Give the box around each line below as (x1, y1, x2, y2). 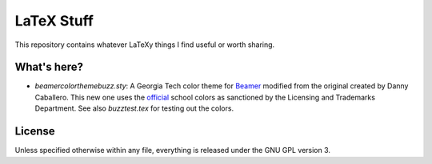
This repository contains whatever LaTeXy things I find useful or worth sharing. (14, 40, 275, 49)
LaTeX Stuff (14, 12, 94, 29)
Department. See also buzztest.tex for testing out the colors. (34, 103, 234, 113)
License (14, 124, 55, 139)
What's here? (14, 61, 84, 74)
